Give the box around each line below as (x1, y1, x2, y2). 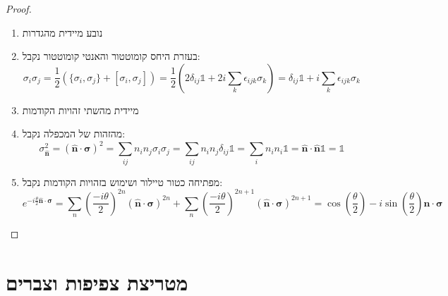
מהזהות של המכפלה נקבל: (22, 126, 126, 141)
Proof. (6, 1, 32, 16)
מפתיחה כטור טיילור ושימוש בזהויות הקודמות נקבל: (22, 174, 223, 189)
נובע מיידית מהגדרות (22, 25, 103, 39)
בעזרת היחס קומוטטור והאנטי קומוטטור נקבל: (22, 49, 200, 63)
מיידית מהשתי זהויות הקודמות (22, 102, 139, 117)
